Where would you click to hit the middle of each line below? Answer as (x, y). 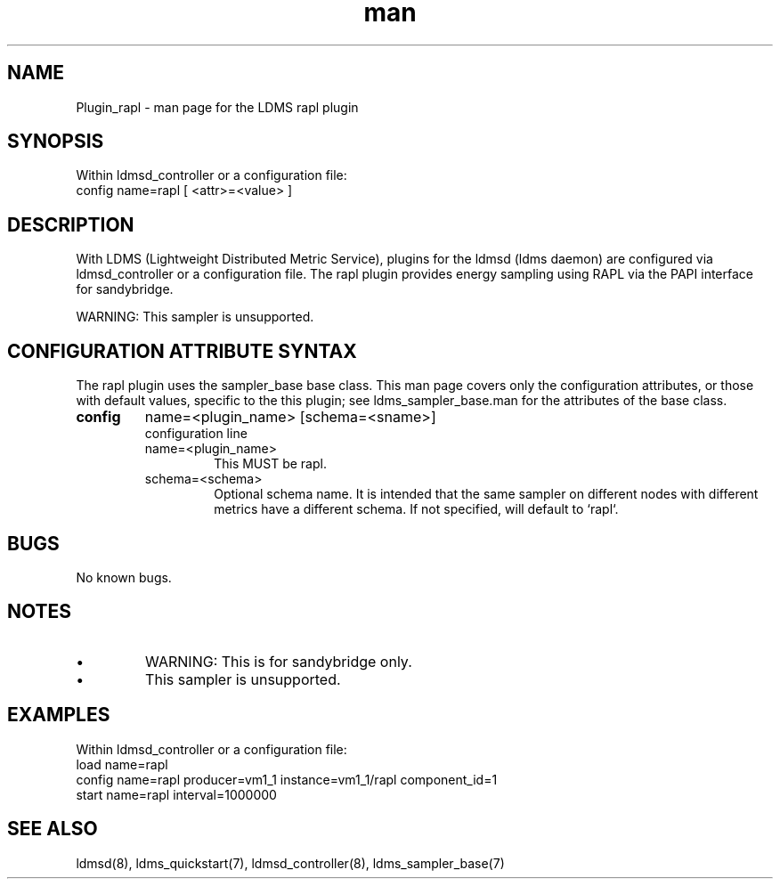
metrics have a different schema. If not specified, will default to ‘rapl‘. (416, 509)
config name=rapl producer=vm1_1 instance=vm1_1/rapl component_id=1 (287, 779)
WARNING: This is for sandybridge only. (279, 661)
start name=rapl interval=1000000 (176, 794)
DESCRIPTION (71, 224)
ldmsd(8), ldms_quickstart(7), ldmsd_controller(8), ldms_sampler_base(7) (290, 863)
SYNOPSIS (56, 142)
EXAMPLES (59, 715)
